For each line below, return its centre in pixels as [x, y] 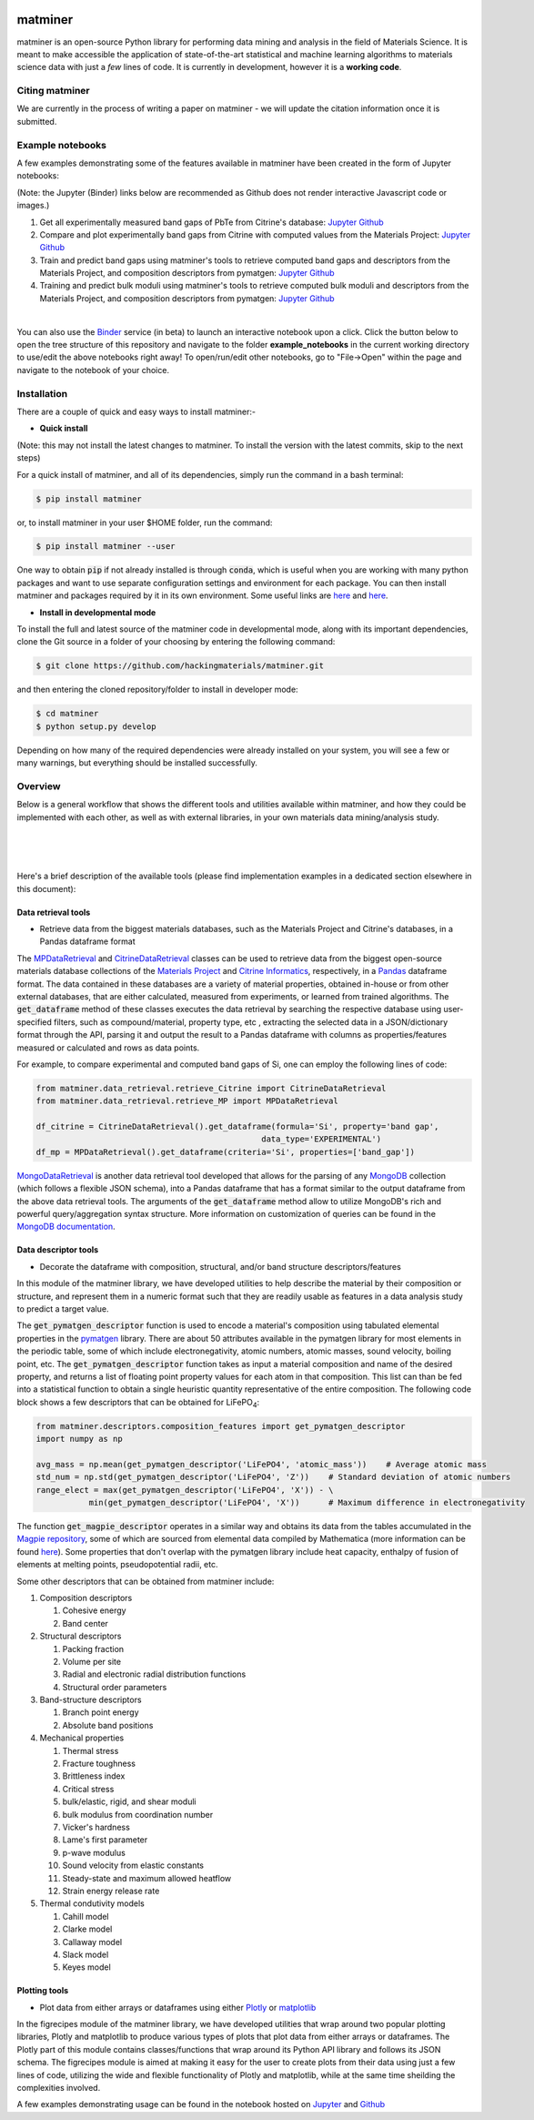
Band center [86, 1623]
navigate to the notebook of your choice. [93, 370]
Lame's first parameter [105, 1840]
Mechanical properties [82, 1738]
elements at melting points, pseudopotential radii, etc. [117, 1565]
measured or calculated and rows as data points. [108, 1048]
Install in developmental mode [98, 612]
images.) [33, 206]
